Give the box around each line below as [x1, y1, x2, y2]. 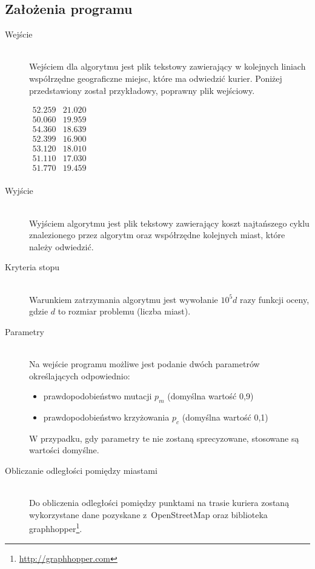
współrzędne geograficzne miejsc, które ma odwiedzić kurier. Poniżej [29, 72, 282, 84]
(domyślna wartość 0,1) [182, 410, 268, 423]
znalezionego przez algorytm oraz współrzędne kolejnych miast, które [29, 228, 285, 241]
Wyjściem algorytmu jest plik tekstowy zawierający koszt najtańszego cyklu [29, 216, 310, 229]
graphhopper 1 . [29, 521, 82, 534]
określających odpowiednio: [29, 369, 130, 382]
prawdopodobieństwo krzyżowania [43, 410, 170, 423]
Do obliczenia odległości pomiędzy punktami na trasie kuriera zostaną [29, 496, 290, 509]
